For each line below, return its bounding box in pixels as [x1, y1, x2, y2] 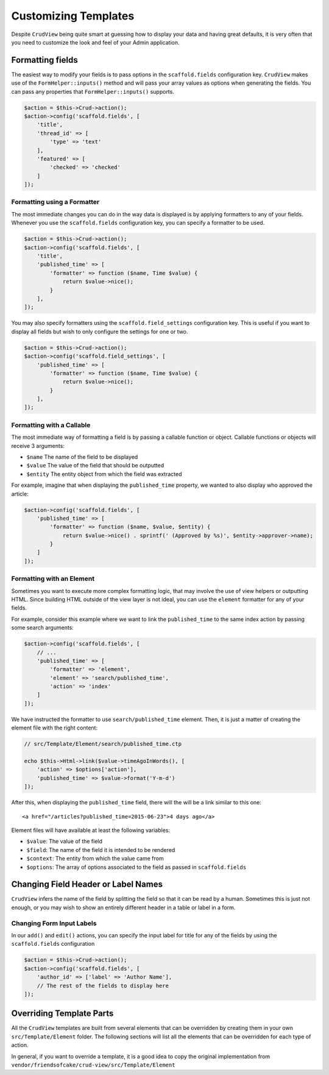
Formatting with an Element [11, 575, 94, 583]
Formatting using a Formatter [11, 198, 100, 207]
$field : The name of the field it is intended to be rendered [26, 846, 175, 853]
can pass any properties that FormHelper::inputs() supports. [11, 88, 175, 95]
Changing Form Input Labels [11, 919, 97, 928]
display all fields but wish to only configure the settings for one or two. [11, 328, 188, 335]
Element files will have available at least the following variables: [11, 826, 171, 834]
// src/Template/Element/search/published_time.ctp [24, 740, 182, 748]
